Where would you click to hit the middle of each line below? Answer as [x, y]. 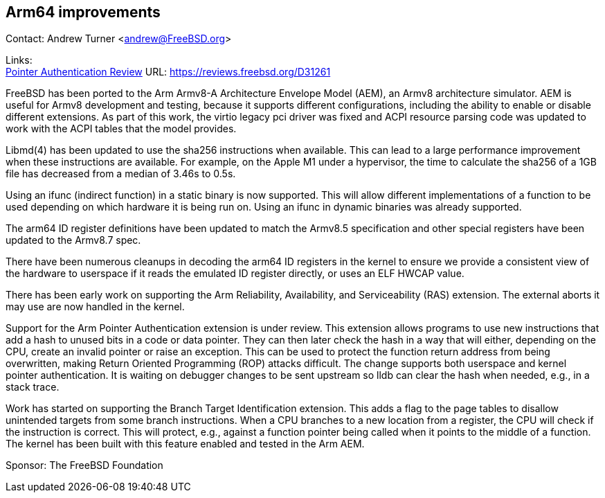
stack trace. [33, 387]
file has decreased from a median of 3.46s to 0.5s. [121, 174]
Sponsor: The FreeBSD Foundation [84, 465]
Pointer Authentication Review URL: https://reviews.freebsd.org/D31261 [168, 72]
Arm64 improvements [83, 12]
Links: [19, 60]
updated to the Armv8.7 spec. [73, 240]
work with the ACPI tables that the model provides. [121, 129]
